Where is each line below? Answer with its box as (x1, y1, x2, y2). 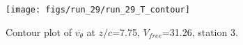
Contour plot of (6, 24, 72, 39)
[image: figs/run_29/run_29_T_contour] (6, 5, 190, 15)
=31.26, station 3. (162, 24, 238, 39)
